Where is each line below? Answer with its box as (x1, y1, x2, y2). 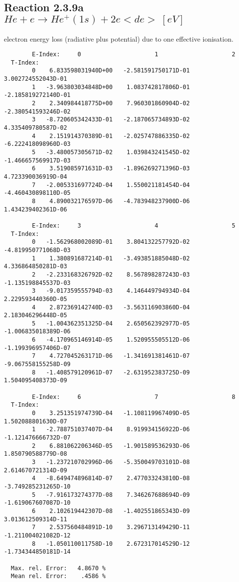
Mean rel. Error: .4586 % (11, 573, 106, 580)
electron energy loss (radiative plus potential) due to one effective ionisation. (4, 33, 234, 44)
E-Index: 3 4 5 (32, 222, 236, 229)
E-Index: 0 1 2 (32, 51, 236, 58)
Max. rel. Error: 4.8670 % (11, 564, 106, 572)
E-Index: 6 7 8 (32, 393, 236, 400)
